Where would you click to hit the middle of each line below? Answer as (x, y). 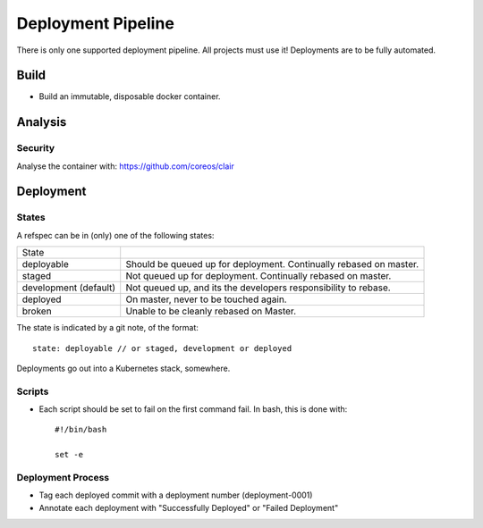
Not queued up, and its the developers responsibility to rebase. (258, 288)
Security (36, 148)
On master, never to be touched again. (206, 299)
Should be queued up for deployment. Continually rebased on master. (272, 264)
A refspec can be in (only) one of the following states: (115, 235)
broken (37, 311)
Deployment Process (63, 478)
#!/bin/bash (81, 430)
